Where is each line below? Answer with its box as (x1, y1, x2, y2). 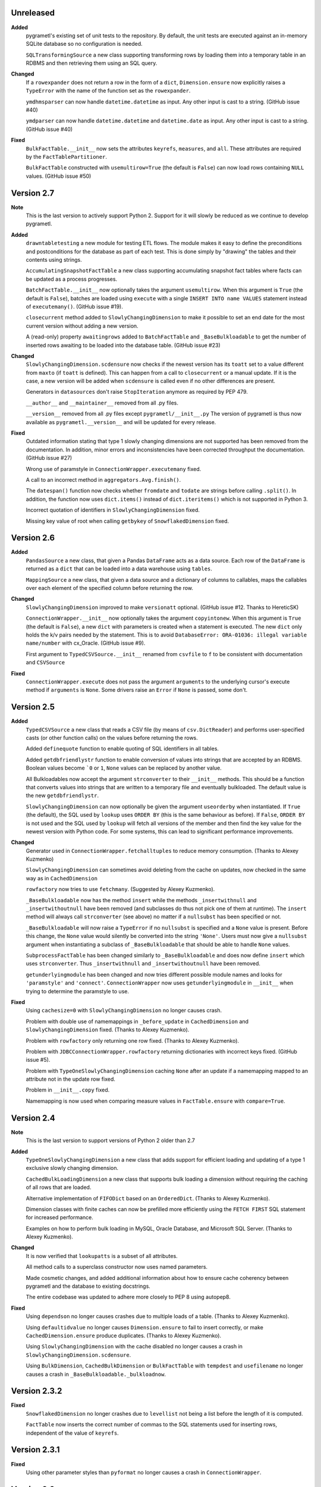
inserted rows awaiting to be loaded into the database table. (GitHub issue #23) (26, 341, 221, 349)
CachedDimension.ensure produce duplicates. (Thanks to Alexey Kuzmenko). (26, 1332, 222, 1339)
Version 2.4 (11, 1113, 56, 1123)
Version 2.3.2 (11, 1386, 62, 1396)
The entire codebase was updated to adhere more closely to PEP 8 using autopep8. (26, 1294, 231, 1301)
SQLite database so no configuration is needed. (26, 40, 143, 48)
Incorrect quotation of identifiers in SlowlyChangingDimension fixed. (26, 506, 200, 514)
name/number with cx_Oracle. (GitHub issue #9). (26, 639, 146, 647)
